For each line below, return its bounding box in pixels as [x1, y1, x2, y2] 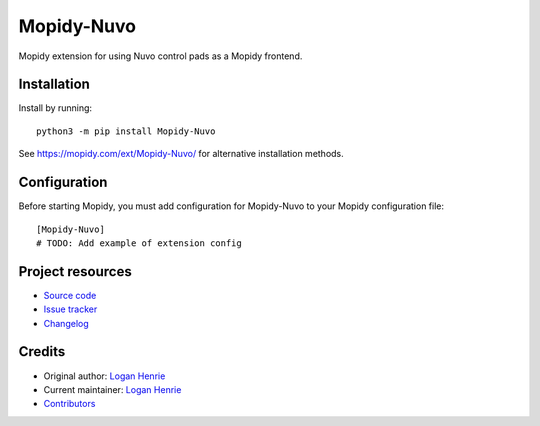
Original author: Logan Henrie [43, 370, 166, 382]
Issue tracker [43, 303, 98, 315]
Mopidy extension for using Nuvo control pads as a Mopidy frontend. [18, 50, 303, 62]
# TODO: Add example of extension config [36, 237, 242, 249]
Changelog [43, 317, 89, 329]
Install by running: [18, 102, 93, 114]
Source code [43, 289, 97, 301]
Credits [18, 343, 66, 360]
